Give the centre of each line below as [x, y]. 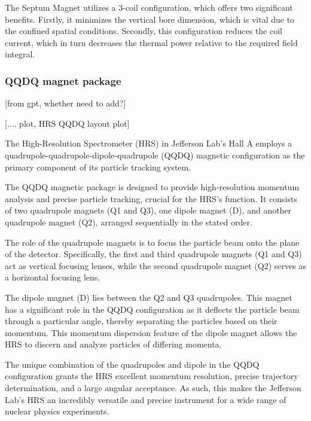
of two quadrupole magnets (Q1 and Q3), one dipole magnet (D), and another [148, 210]
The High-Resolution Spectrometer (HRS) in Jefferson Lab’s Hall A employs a [149, 143]
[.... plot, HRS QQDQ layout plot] [67, 123]
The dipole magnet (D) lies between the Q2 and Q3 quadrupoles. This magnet [149, 297]
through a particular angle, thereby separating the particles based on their [141, 321]
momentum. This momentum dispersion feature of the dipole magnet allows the [151, 332]
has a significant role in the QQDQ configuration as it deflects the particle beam [152, 309]
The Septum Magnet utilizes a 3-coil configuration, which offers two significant [149, 7]
